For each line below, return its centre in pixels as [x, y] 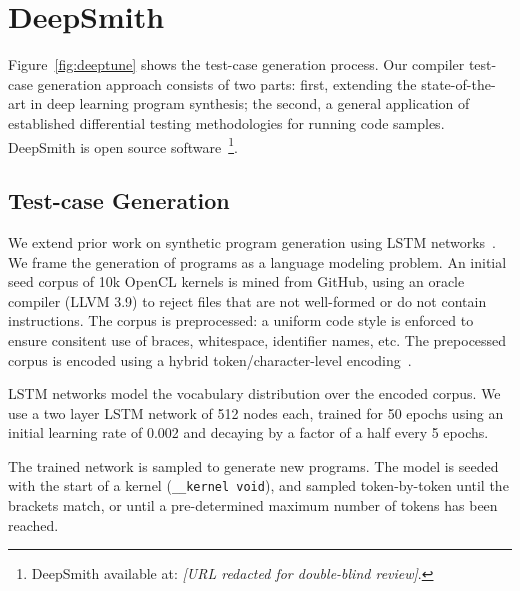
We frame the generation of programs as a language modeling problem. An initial [257, 261]
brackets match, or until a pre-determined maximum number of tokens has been [253, 505]
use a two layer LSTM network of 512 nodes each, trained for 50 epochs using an [256, 412]
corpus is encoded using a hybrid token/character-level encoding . [210, 359]
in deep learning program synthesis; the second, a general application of [250, 103]
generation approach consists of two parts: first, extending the [227, 83]
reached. [33, 524]
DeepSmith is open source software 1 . [123, 145]
